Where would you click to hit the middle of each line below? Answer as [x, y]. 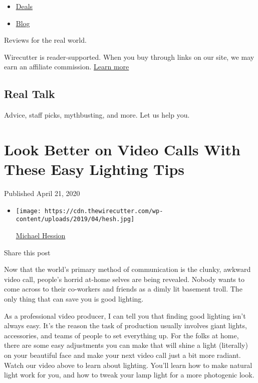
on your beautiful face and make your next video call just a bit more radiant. [122, 355]
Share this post [27, 252]
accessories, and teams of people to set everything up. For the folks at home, [121, 335]
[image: [28, 211]
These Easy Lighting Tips [94, 169]
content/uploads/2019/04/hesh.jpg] [75, 219]
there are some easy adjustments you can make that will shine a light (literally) [126, 345]
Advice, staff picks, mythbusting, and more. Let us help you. [97, 115]
